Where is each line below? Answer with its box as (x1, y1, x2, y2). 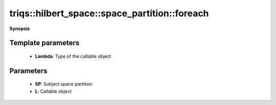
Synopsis (9, 25, 30, 32)
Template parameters (9, 39, 80, 47)
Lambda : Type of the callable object (35, 53, 111, 59)
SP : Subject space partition (35, 81, 93, 87)
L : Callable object (35, 88, 72, 94)
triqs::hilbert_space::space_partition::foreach (9, 8, 209, 19)
